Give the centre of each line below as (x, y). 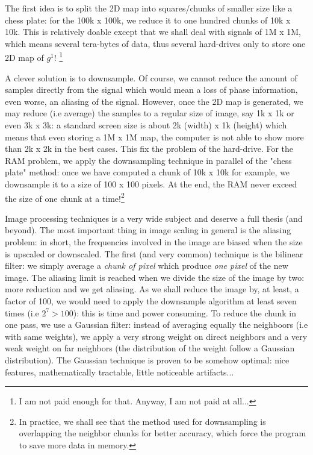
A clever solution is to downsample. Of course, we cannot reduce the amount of (151, 77)
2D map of (24, 58)
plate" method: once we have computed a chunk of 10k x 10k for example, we (147, 172)
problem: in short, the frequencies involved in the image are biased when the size (154, 242)
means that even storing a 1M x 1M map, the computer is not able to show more (154, 136)
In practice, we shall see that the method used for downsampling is (142, 421)
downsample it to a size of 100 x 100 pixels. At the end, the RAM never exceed (151, 184)
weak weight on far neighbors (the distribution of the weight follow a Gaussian (150, 348)
